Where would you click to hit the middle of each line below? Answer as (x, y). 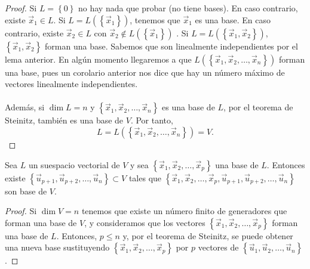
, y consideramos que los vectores (145, 222)
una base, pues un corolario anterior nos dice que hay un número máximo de (145, 72)
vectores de (218, 247)
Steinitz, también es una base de (64, 120)
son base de (26, 191)
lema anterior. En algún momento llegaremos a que (98, 59)
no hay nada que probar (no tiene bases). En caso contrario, (188, 8)
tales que (145, 177)
